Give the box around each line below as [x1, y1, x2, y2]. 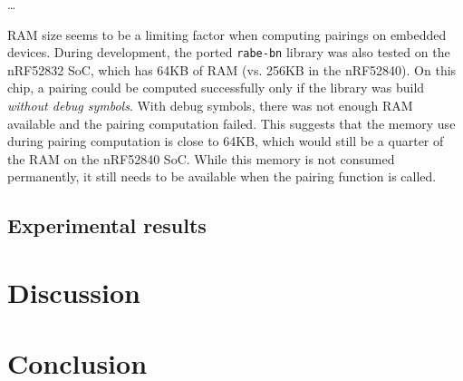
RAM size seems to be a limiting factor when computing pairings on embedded [7, 24, 447, 44]
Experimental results [7, 211, 207, 239]
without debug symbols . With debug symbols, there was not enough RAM [7, 96, 413, 115]
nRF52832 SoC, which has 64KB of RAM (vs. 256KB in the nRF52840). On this [7, 60, 457, 79]
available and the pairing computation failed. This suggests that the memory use [7, 113, 456, 132]
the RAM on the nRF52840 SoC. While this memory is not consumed [7, 149, 395, 168]
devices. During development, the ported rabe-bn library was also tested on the [7, 43, 450, 62]
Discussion [7, 273, 140, 310]
